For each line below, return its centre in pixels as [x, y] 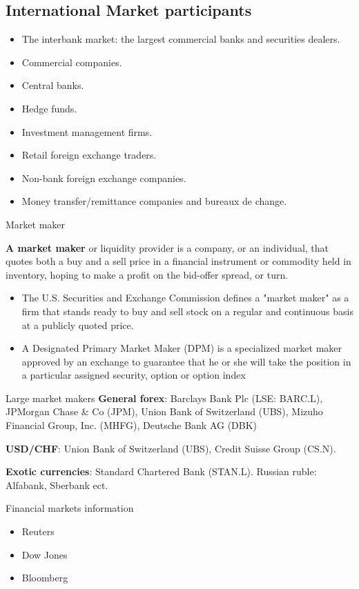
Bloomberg [45, 578]
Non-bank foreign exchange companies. [104, 178]
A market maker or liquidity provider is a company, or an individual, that [167, 247]
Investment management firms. [87, 131]
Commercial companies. [72, 62]
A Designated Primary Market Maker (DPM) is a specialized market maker [182, 348]
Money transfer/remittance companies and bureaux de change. [154, 201]
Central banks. [53, 85]
